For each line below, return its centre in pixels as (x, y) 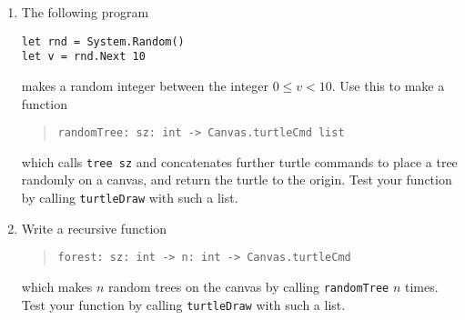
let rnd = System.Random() (103, 41)
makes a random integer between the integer (145, 85)
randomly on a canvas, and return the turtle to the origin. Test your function (237, 180)
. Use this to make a (388, 85)
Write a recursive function (94, 228)
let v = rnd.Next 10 (83, 57)
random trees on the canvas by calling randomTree (248, 286)
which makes (57, 286)
